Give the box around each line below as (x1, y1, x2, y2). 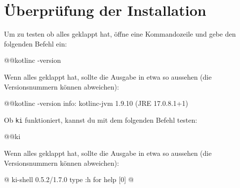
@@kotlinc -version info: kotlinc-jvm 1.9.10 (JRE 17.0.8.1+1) (4, 98, 188, 108)
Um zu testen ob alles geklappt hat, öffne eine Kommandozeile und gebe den (4, 29, 236, 39)
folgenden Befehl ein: (4, 38, 67, 48)
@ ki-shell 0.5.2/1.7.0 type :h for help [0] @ (4, 174, 134, 185)
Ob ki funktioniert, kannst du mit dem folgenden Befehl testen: (4, 114, 198, 125)
